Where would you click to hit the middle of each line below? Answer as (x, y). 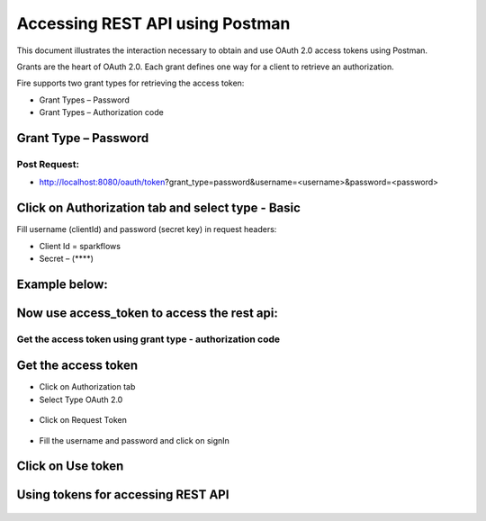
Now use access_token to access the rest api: (147, 313)
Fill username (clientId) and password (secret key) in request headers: (147, 229)
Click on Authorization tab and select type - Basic (159, 208)
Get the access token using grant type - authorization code (148, 339)
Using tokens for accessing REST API (123, 495)
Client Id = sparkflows (80, 246)
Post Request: (48, 164)
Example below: (62, 284)
